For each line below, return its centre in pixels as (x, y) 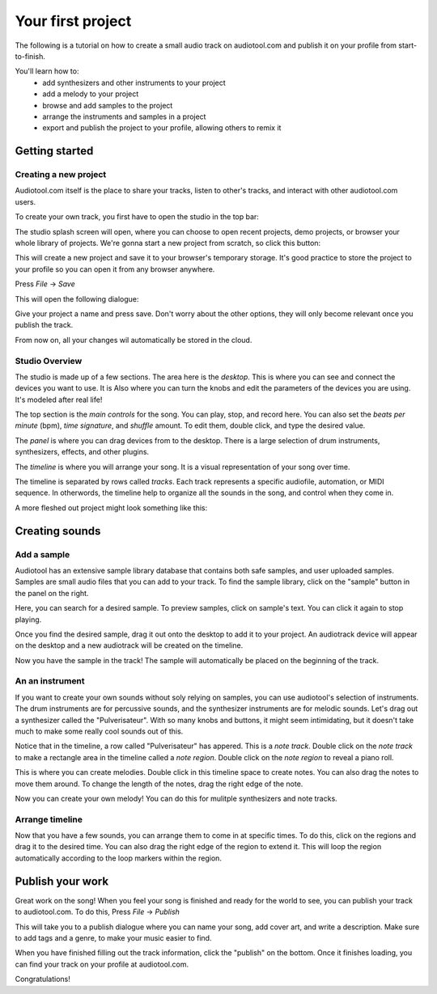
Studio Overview (49, 361)
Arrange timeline (49, 819)
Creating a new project (61, 175)
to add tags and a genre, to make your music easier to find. (113, 937)
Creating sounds (58, 531)
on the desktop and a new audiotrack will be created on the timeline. (129, 645)
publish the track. (44, 325)
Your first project (73, 21)
